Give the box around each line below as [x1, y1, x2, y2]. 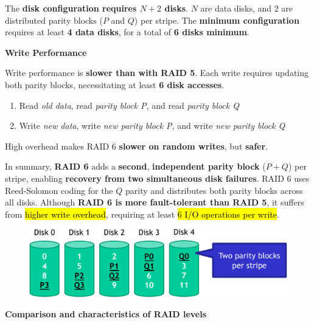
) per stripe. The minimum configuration [134, 13, 299, 26]
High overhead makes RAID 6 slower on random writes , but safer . [5, 139, 268, 152]
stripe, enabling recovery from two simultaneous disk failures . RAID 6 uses [5, 171, 310, 184]
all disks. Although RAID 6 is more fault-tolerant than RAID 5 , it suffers [5, 196, 304, 209]
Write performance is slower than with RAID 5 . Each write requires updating [5, 66, 309, 79]
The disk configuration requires [5, 2, 137, 14]
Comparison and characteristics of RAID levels [5, 308, 207, 320]
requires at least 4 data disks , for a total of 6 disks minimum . [5, 26, 249, 38]
